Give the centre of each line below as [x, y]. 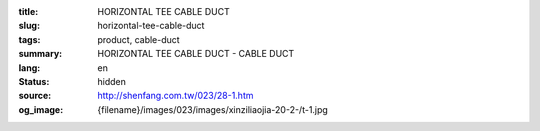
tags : [29, 39]
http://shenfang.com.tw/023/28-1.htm [175, 96]
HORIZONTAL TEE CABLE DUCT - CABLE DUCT [196, 54]
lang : [29, 67]
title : [28, 11]
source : [35, 96]
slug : [29, 26]
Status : [34, 81]
